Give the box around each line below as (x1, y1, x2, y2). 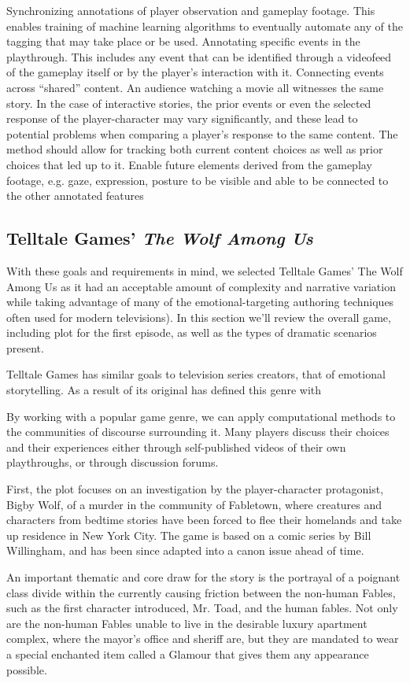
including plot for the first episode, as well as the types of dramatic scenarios (6, 324, 377, 341)
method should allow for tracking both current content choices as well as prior (6, 141, 383, 157)
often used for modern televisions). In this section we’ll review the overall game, (6, 308, 391, 325)
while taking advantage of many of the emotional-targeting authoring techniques (6, 294, 394, 310)
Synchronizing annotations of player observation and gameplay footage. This (6, 2, 375, 18)
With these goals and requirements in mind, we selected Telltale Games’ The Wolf (6, 262, 403, 279)
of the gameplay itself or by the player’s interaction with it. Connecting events (6, 64, 384, 80)
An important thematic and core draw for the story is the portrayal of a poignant (6, 569, 401, 585)
